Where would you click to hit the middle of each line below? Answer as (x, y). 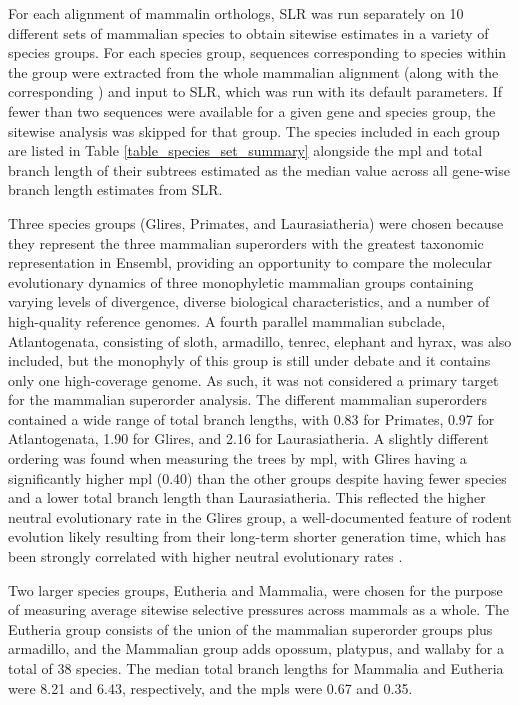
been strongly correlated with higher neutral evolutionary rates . (205, 556)
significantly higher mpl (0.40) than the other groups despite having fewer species (257, 477)
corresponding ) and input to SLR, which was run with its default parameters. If (255, 91)
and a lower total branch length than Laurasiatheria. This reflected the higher (247, 497)
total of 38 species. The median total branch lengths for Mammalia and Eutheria (256, 668)
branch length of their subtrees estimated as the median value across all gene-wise (259, 169)
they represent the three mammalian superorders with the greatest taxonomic (246, 242)
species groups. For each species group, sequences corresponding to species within (257, 52)
